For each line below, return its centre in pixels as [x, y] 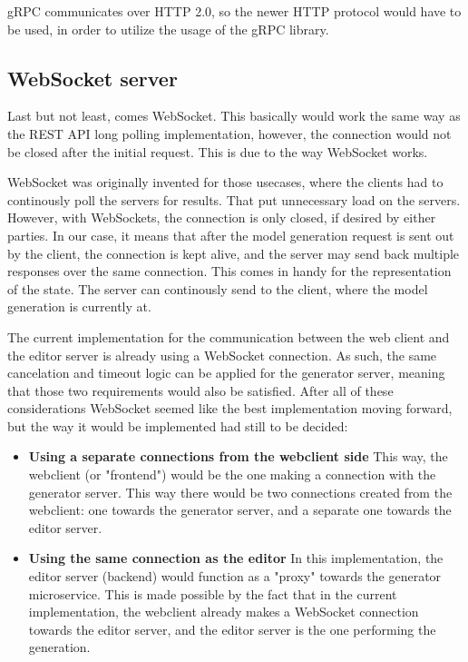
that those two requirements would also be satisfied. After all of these [200, 390]
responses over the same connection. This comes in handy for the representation [229, 271]
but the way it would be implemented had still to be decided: [178, 425]
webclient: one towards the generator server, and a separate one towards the [240, 510]
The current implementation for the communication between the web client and [229, 336]
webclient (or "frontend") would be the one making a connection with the [232, 474]
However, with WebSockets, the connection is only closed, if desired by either [222, 217]
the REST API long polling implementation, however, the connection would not [229, 133]
